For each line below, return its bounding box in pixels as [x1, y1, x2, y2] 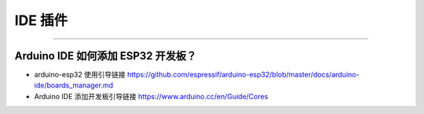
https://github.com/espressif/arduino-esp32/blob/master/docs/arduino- [126, 70, 360, 80]
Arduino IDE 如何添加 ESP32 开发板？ [14, 49, 197, 62]
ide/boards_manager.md [34, 80, 114, 90]
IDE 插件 [14, 12, 68, 29]
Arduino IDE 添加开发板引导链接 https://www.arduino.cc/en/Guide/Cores [34, 91, 269, 101]
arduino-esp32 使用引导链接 [34, 70, 126, 80]
